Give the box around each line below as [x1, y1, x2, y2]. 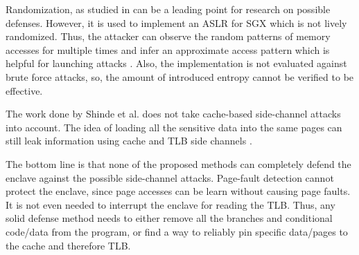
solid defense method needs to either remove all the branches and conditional [6, 211, 333, 225]
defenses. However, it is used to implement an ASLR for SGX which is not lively [6, 15, 347, 30]
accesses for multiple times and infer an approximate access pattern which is [6, 42, 330, 57]
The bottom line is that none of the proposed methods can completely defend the [6, 156, 351, 171]
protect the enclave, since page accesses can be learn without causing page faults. [6, 184, 351, 198]
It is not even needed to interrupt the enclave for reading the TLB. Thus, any [6, 197, 335, 211]
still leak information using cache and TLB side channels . [6, 133, 252, 148]
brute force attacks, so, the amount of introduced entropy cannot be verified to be [6, 69, 354, 84]
